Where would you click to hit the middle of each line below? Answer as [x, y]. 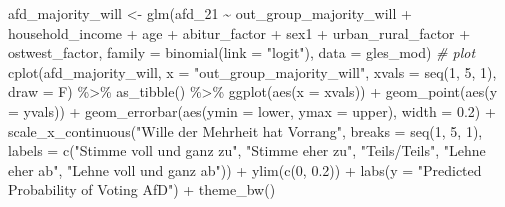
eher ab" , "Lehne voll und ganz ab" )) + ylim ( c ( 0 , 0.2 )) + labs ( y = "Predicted [245, 169]
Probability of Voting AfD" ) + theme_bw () [142, 189]
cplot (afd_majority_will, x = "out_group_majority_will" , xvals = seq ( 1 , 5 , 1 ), [252, 71]
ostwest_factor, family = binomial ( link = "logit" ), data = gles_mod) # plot [242, 52]
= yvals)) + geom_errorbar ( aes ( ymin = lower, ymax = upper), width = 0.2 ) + [252, 110]
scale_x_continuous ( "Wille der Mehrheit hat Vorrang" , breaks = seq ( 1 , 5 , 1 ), [245, 130]
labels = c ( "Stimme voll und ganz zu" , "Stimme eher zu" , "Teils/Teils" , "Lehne [247, 150]
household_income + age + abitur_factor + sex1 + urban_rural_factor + [239, 32]
